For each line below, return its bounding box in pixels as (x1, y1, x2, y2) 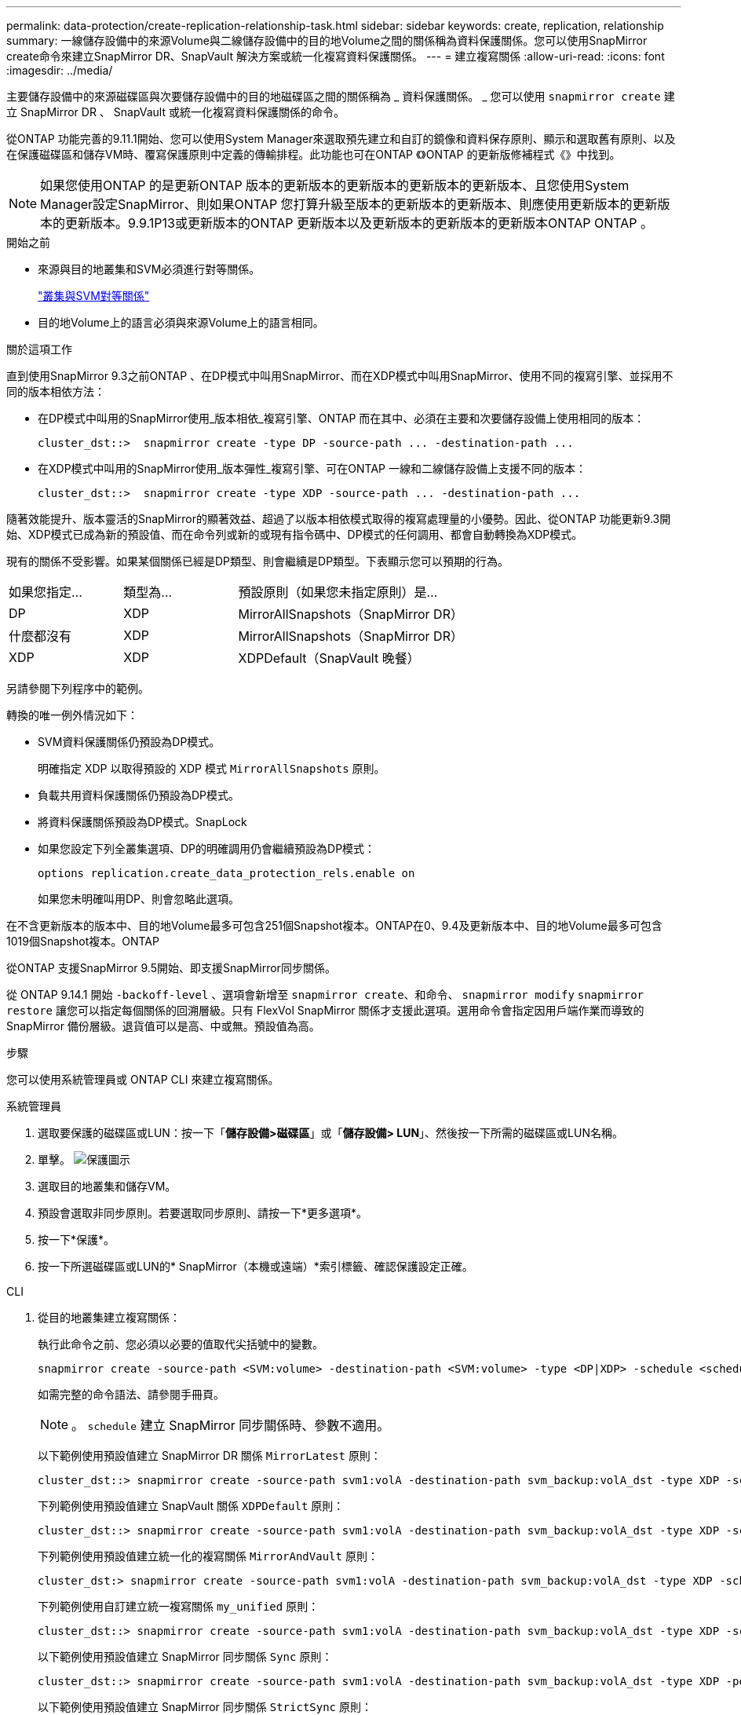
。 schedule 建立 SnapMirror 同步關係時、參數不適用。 (71, 1417, 390, 1433)
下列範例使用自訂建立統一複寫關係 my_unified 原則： (38, 1600, 319, 1613)
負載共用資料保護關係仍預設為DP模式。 (38, 788, 240, 802)
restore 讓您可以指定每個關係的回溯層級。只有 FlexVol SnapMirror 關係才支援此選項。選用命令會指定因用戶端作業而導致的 (6, 1004, 644, 1017)
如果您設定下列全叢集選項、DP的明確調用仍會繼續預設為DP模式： (38, 842, 376, 855)
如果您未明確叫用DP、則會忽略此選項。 (38, 892, 240, 905)
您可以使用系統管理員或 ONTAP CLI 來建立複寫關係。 (6, 1073, 279, 1086)
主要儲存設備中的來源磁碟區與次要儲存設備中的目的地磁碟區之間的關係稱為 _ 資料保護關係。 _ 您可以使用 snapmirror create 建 (6, 90, 675, 103)
